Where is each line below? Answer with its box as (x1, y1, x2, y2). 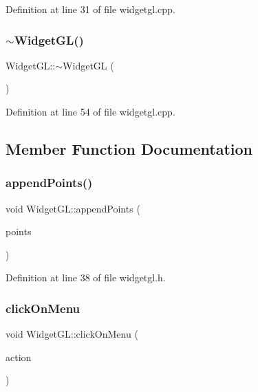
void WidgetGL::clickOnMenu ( (6, 327, 138, 341)
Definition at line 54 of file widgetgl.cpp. (6, 105, 175, 118)
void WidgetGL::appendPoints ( (6, 201, 140, 215)
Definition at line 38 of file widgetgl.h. (6, 270, 166, 285)
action (6, 349, 32, 364)
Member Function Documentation (6, 138, 253, 159)
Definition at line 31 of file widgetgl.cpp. (6, 2, 175, 16)
